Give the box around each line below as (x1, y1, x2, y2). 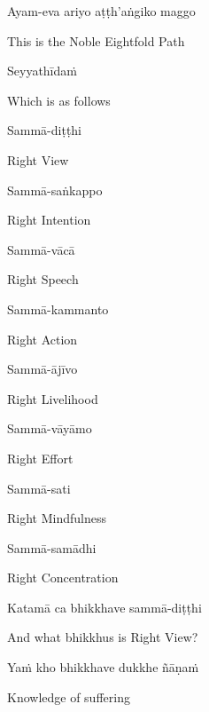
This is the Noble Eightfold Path (7, 31, 185, 50)
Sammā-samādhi (7, 538, 97, 557)
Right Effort (7, 448, 74, 467)
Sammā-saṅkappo (7, 180, 103, 199)
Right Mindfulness (7, 509, 106, 527)
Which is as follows (7, 91, 111, 109)
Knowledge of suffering (7, 687, 130, 706)
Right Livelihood (7, 389, 98, 407)
